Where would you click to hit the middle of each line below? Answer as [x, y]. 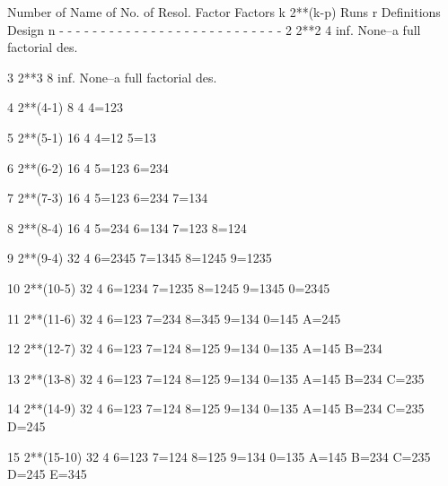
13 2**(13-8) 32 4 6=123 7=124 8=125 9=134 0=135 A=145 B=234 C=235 [216, 378]
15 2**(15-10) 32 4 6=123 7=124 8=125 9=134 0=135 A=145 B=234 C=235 [219, 456]
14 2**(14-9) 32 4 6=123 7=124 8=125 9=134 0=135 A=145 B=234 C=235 [216, 408]
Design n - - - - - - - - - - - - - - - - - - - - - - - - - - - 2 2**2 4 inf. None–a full [214, 29]
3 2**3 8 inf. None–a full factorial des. [112, 77]
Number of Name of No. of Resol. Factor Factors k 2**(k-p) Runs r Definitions [224, 12]
